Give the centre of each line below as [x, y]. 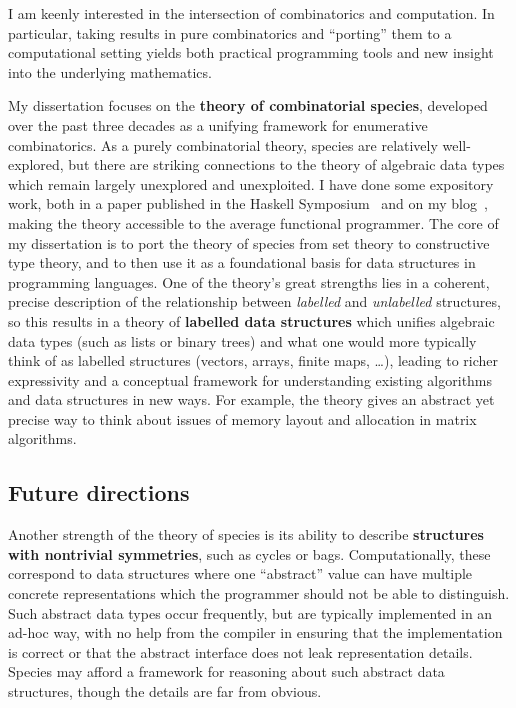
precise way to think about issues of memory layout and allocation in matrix [242, 418]
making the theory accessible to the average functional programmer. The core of [253, 222]
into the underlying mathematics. [110, 71]
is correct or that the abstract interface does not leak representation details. [240, 651]
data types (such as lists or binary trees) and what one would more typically [242, 340]
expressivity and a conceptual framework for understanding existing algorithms [250, 379]
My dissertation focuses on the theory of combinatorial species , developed [248, 105]
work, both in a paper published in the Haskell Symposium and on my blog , [248, 203]
